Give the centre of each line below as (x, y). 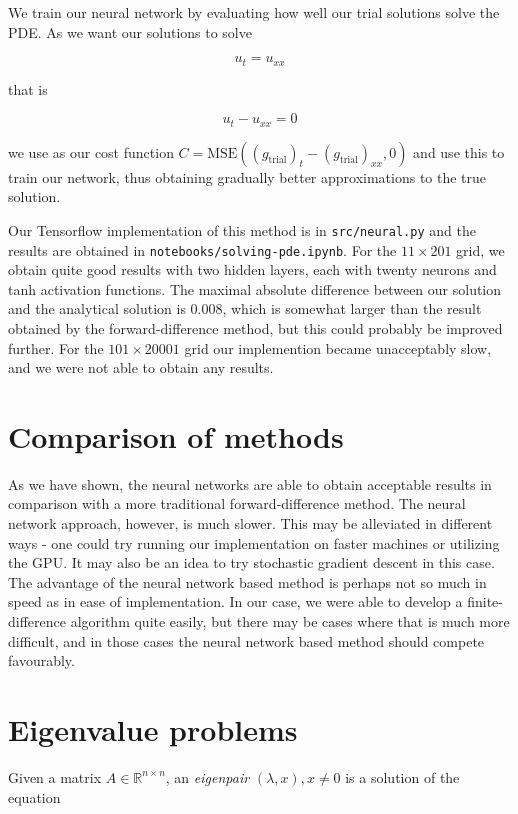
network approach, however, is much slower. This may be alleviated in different (250, 523)
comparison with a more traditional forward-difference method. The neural (237, 503)
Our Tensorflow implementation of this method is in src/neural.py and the (242, 229)
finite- (485, 601)
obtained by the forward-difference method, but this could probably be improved (255, 327)
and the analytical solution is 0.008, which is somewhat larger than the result (245, 308)
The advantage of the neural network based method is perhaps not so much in (247, 581)
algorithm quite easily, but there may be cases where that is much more (290, 621)
